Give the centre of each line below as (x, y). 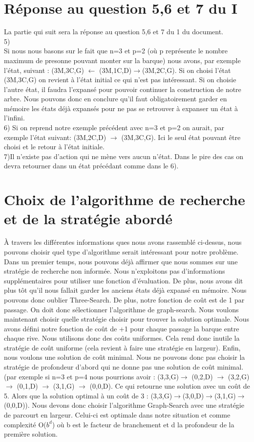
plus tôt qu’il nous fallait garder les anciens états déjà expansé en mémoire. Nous (125, 290)
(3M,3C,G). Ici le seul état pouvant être (181, 137)
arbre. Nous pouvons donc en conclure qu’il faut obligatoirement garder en (116, 99)
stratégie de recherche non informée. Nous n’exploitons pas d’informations (115, 271)
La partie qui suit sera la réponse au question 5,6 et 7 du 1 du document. (114, 32)
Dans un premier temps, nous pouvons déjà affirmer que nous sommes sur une (121, 261)
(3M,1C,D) (115, 70)
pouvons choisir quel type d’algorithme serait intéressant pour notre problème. (121, 251)
